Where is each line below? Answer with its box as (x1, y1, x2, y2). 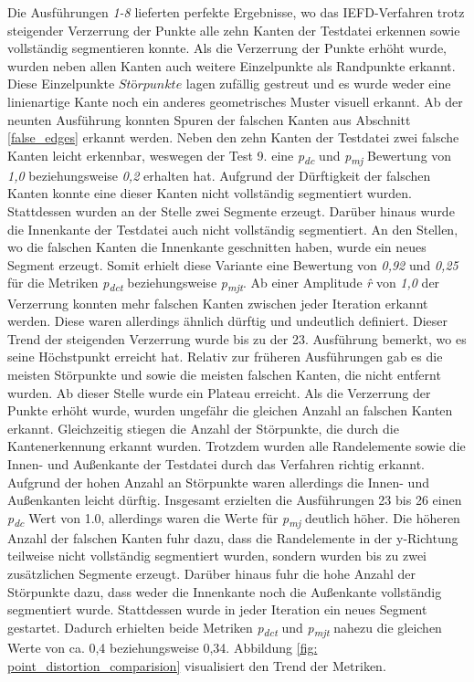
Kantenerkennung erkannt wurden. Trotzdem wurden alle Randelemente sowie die (7, 436, 466, 456)
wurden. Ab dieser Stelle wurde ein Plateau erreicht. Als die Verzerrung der (7, 383, 431, 402)
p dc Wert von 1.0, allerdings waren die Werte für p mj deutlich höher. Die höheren (7, 508, 460, 530)
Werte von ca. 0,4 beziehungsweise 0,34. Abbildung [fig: (7, 637, 318, 656)
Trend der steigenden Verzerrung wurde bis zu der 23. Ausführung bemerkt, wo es (7, 329, 467, 348)
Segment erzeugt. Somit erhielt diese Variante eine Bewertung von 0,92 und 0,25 (7, 255, 458, 274)
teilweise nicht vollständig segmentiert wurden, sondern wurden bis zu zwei (7, 546, 427, 565)
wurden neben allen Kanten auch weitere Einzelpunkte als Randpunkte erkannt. (7, 56, 456, 75)
